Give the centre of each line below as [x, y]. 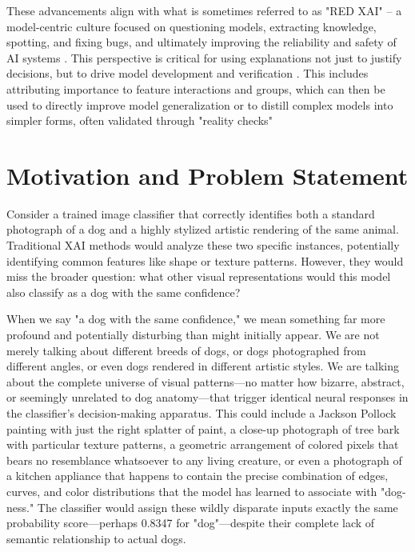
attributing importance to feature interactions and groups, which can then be [196, 88]
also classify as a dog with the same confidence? [124, 292]
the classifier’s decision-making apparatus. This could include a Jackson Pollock [202, 413]
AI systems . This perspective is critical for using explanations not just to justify [204, 57]
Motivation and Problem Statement [207, 175]
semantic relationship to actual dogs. [96, 538]
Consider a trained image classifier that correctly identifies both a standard [191, 213]
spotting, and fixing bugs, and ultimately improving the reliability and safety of [202, 42]
